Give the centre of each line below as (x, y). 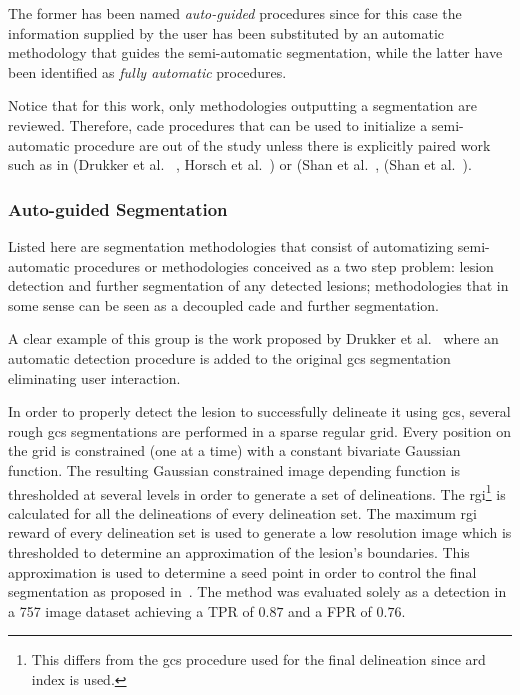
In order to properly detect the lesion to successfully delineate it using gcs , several (259, 411)
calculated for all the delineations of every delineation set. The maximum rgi (242, 512)
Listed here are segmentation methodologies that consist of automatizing (231, 245)
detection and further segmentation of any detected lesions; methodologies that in (258, 285)
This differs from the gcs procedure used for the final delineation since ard (258, 659)
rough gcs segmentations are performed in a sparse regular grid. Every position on (260, 430)
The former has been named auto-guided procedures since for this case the (235, 13)
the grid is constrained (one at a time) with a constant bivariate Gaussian (234, 450)
